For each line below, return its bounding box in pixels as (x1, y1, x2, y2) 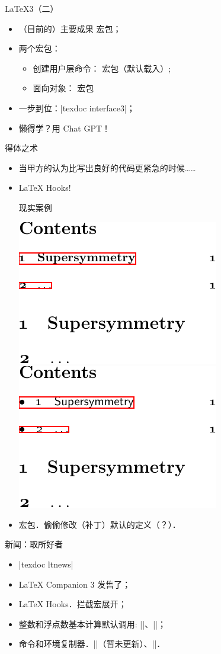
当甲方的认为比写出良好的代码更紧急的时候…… (18, 161, 196, 174)
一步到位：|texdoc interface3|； (18, 101, 135, 114)
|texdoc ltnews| (18, 557, 73, 570)
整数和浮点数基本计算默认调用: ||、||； (18, 617, 166, 630)
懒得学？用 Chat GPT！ (18, 121, 111, 134)
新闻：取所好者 (5, 538, 63, 550)
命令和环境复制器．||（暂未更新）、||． (18, 637, 165, 650)
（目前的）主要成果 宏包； (18, 22, 121, 34)
